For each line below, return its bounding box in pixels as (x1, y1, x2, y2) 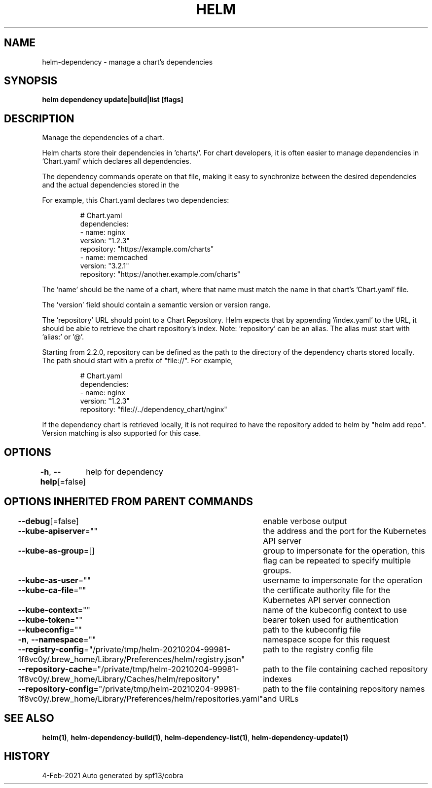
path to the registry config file (263, 644, 373, 654)
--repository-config (18, 683, 94, 694)
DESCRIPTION (4, 112, 74, 125)
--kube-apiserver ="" (18, 525, 98, 536)
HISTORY (4, 750, 50, 763)
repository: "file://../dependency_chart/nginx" (80, 405, 227, 414)
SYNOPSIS (4, 75, 58, 87)
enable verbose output (263, 516, 347, 526)
